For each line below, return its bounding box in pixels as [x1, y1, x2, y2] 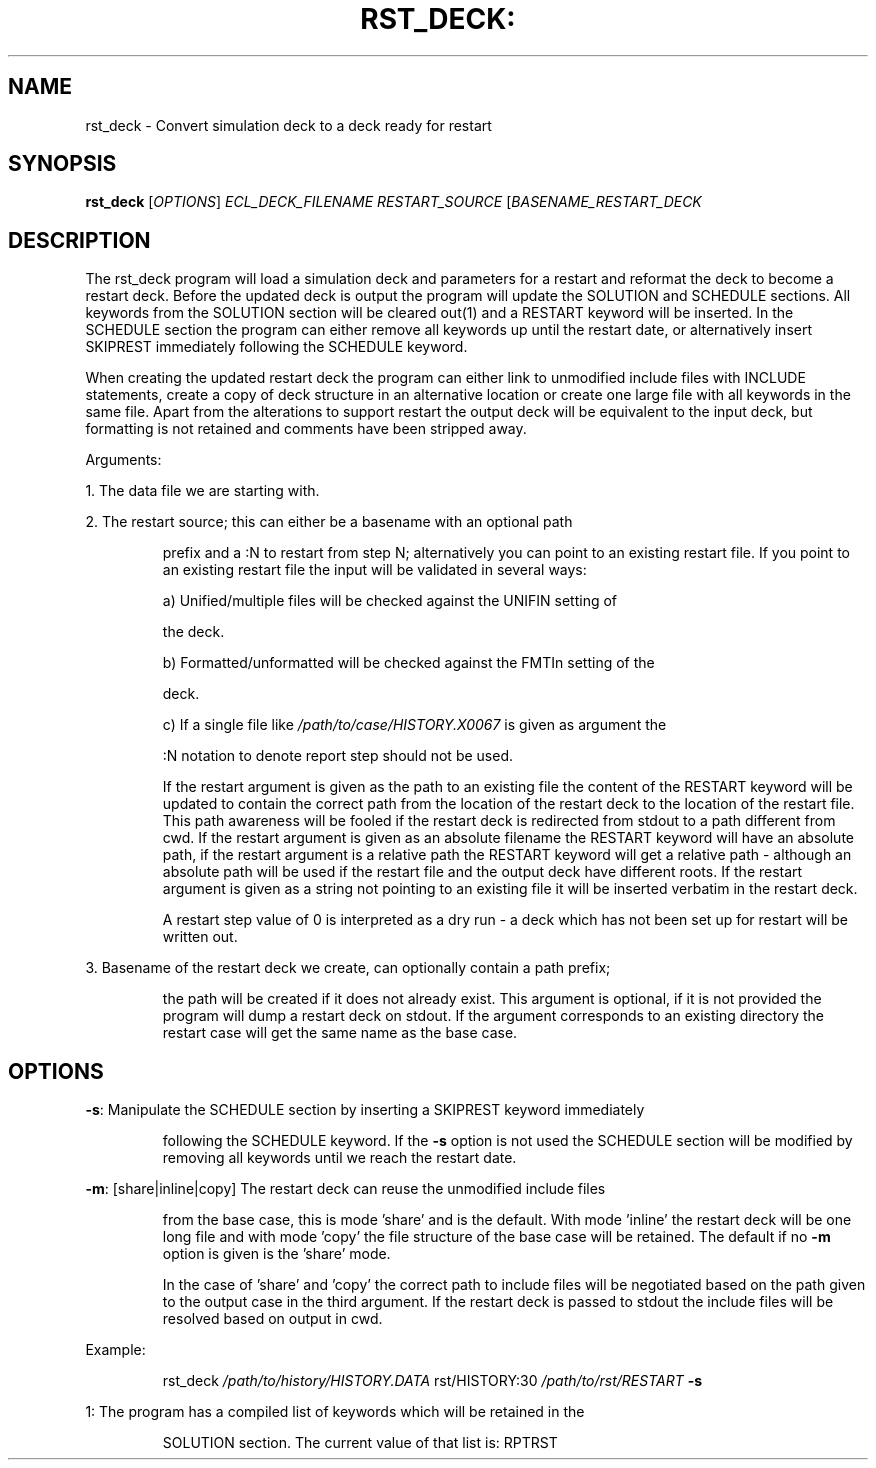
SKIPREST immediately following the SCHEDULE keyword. [85, 338, 468, 356]
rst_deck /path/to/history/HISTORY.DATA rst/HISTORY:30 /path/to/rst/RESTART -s [162, 1372, 703, 1390]
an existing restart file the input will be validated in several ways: [162, 561, 587, 579]
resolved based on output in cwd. [162, 1310, 383, 1328]
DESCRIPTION [8, 227, 151, 253]
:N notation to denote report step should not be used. [162, 747, 513, 765]
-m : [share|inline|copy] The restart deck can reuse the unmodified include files [85, 1180, 606, 1198]
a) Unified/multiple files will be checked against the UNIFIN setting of [162, 592, 618, 610]
